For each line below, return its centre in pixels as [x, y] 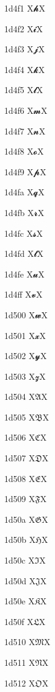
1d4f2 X [19, 28]
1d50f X [19, 621]
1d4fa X [19, 192]
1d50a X [20, 519]
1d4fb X [19, 212]
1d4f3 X [19, 49]
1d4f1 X [19, 8]
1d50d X [20, 580]
